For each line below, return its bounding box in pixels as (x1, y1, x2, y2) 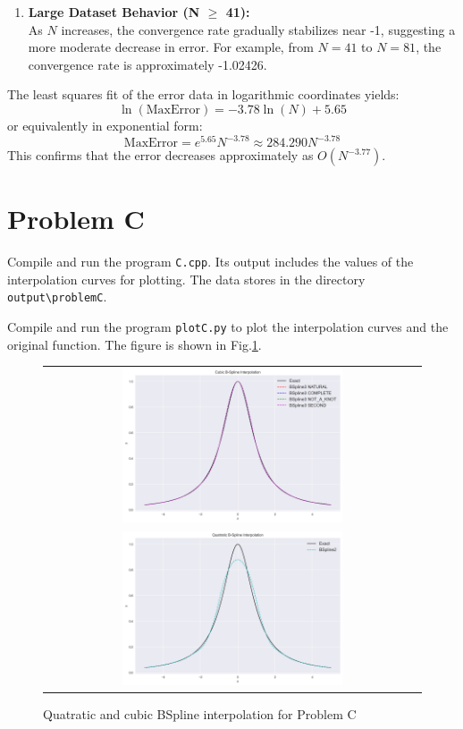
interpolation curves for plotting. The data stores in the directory (7, 269, 366, 288)
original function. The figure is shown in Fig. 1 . (7, 335, 262, 353)
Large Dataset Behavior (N (28, 3, 200, 21)
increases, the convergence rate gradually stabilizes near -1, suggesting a (61, 20, 456, 38)
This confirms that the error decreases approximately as (7, 146, 314, 165)
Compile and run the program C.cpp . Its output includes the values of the (7, 252, 414, 271)
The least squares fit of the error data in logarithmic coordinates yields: (7, 85, 400, 104)
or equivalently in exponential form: (7, 115, 203, 134)
